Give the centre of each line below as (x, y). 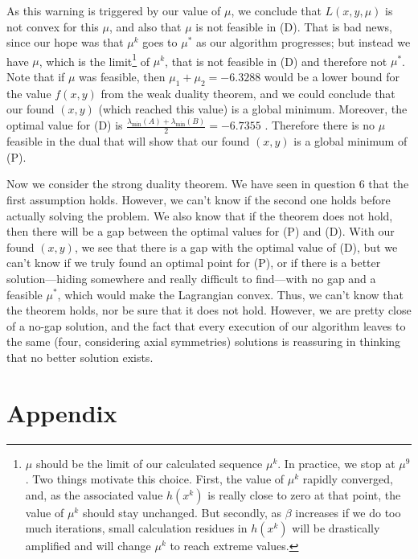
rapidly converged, (348, 479)
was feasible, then (122, 77)
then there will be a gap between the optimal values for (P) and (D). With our (201, 231)
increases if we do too (348, 512)
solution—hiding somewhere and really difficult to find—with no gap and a (191, 278)
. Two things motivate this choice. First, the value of (155, 479)
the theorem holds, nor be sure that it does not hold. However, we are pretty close (209, 310)
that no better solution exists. (80, 357)
